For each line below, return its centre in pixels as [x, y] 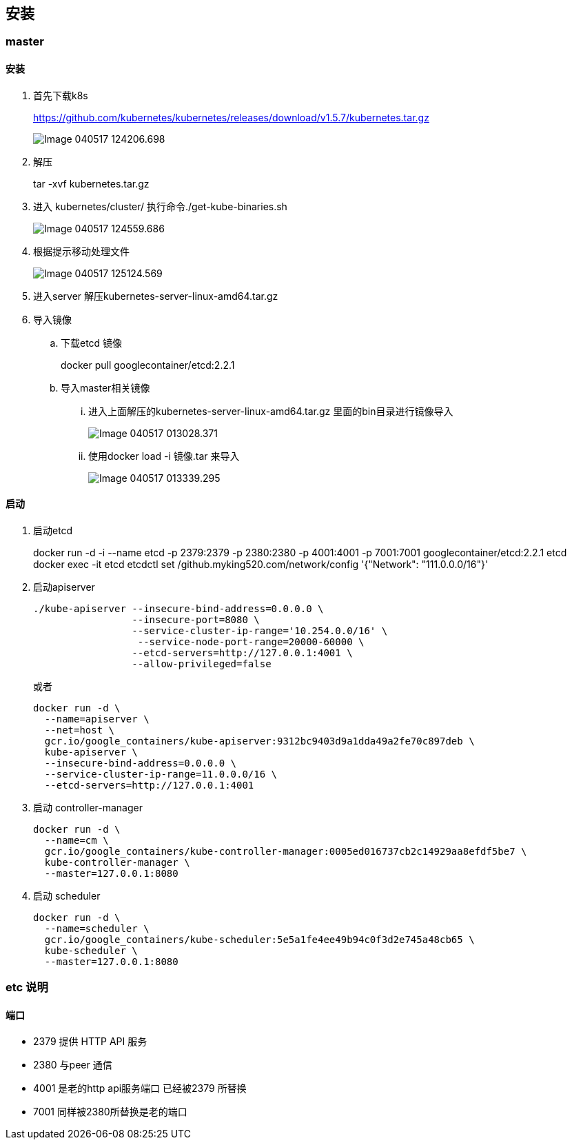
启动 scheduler [67, 895]
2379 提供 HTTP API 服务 [90, 1042]
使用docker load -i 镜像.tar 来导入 [164, 456]
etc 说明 [27, 987]
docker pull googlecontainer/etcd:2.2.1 [148, 365]
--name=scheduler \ [97, 928]
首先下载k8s [61, 95]
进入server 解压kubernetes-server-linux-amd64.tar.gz [156, 296]
